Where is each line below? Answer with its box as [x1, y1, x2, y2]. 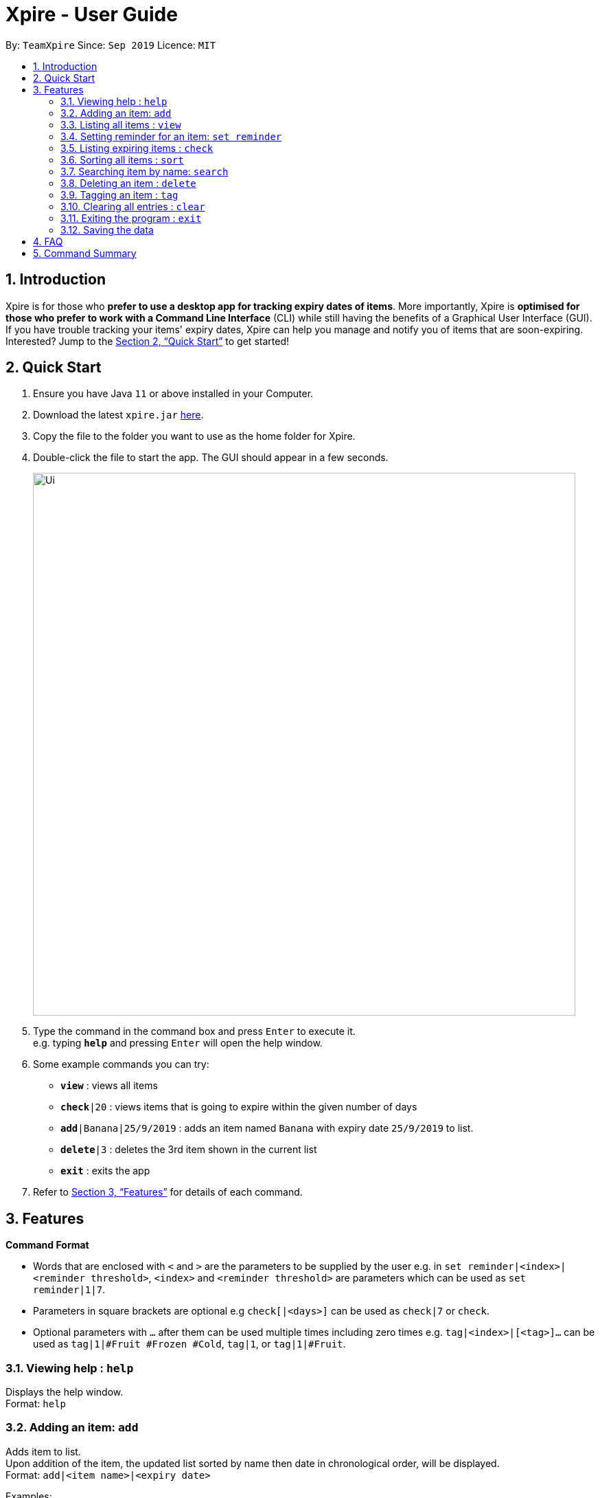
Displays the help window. [5, 1386, 124, 1398]
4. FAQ [33, 235, 63, 247]
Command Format [5, 1239, 89, 1251]
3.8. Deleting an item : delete [60, 177, 196, 189]
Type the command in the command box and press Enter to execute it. [33, 1025, 356, 1038]
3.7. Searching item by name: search [60, 165, 229, 177]
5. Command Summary [33, 247, 137, 259]
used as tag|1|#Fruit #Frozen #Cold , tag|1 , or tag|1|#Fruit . [33, 1338, 346, 1350]
